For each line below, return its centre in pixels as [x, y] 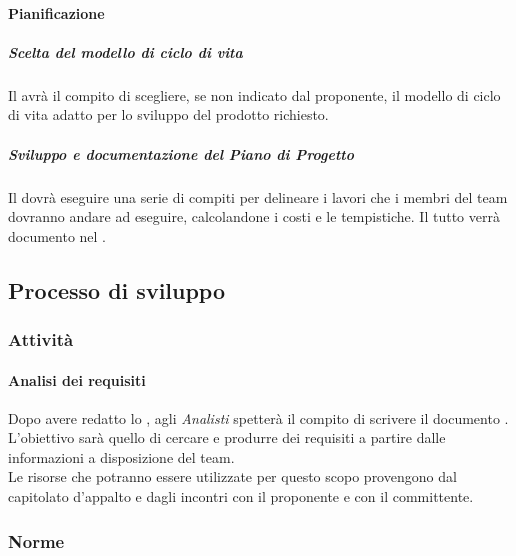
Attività [41, 338]
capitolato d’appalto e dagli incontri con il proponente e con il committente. [241, 496]
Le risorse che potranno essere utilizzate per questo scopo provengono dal [232, 476]
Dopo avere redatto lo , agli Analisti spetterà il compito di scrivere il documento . [258, 417]
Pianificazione [56, 12]
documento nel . [57, 235]
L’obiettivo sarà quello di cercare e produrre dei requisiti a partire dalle [227, 437]
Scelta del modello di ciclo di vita [125, 51]
